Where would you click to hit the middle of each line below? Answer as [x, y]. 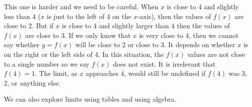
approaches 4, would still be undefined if [146, 73]
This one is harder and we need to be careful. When [81, 6]
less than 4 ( [22, 16]
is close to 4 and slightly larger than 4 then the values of [146, 26]
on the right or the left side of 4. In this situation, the [84, 54]
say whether [22, 45]
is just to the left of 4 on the [89, 16]
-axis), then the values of [174, 16]
